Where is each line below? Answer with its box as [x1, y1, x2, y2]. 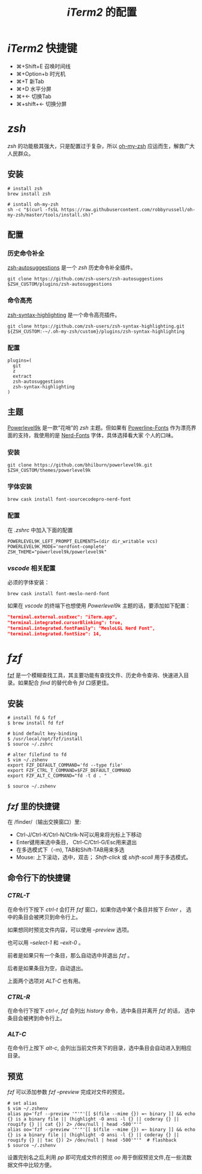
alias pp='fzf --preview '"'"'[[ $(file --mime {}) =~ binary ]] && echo [7, 1111, 196, 1117]
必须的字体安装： [7, 578, 50, 585]
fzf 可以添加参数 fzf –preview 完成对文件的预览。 [7, 1089, 128, 1096]
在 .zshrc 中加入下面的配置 [7, 526, 73, 533]
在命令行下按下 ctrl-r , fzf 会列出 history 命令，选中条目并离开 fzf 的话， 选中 [7, 1007, 195, 1015]
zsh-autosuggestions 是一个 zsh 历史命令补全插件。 [7, 264, 136, 271]
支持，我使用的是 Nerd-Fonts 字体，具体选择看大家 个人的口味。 [17, 431, 177, 439]
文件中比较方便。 [12, 1161, 55, 1169]
